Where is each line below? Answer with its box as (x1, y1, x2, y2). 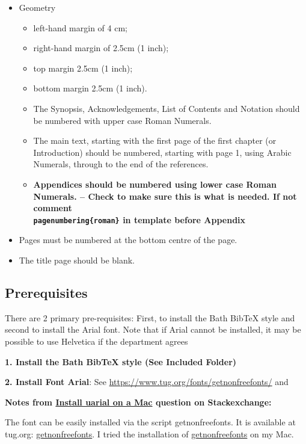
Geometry (19, 1, 56, 13)
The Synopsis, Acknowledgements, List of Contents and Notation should (33, 102, 300, 114)
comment (33, 202, 72, 214)
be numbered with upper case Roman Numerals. (33, 114, 212, 126)
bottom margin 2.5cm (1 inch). (33, 82, 147, 94)
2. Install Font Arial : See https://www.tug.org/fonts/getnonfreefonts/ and (5, 375, 289, 388)
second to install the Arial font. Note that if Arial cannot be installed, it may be (5, 323, 301, 336)
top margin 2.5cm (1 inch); (33, 61, 133, 74)
